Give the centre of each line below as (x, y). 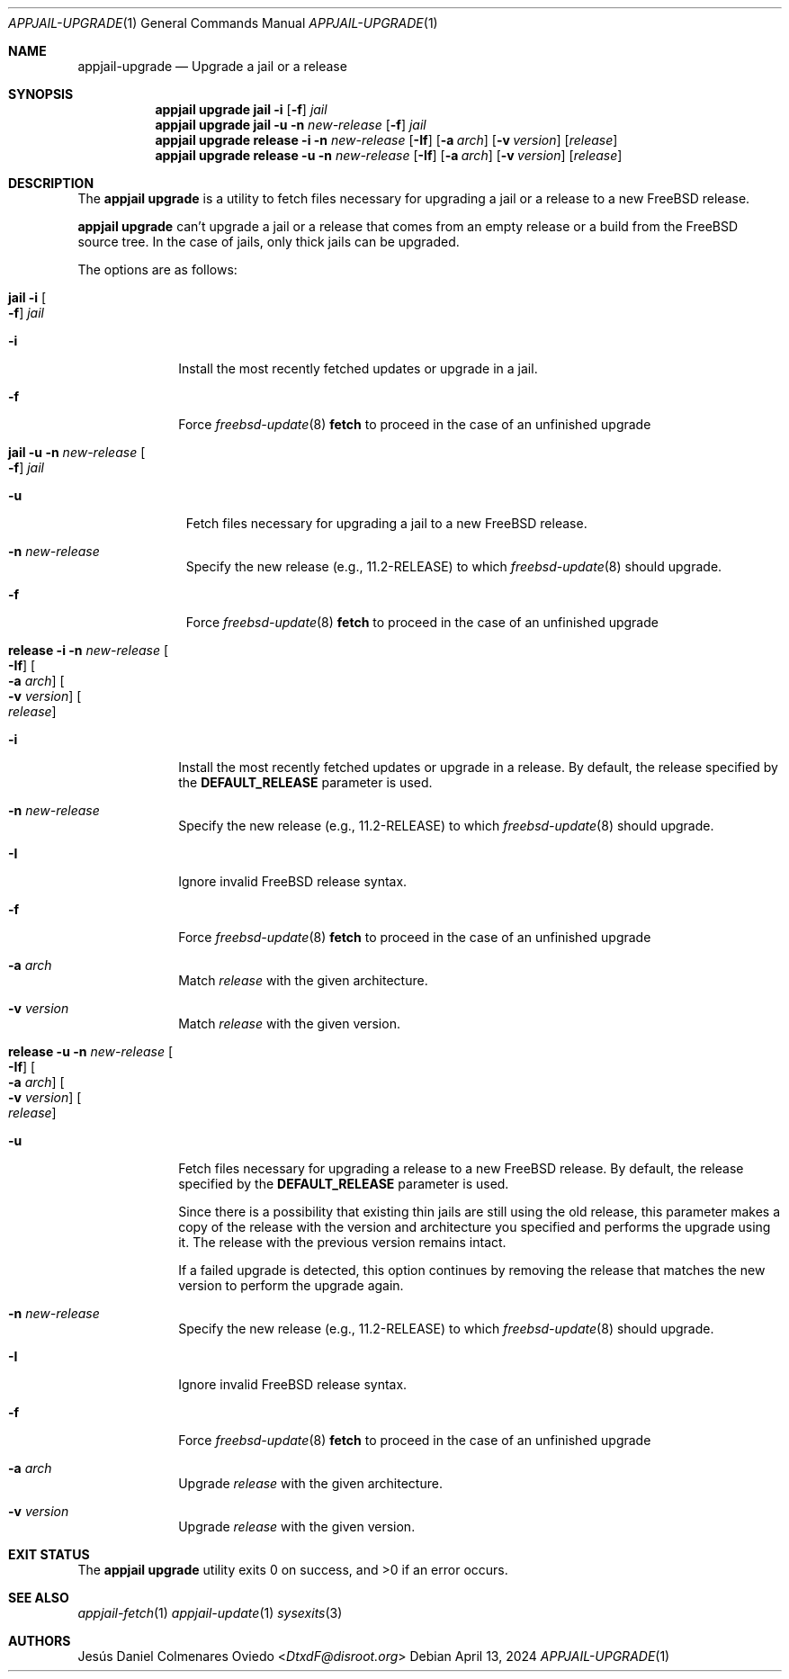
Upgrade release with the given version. (297, 1526)
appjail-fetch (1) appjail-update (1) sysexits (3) (210, 1613)
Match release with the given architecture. (303, 980)
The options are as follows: (157, 269)
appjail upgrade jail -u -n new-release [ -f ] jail (291, 125)
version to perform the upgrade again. (291, 1285)
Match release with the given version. (289, 1024)
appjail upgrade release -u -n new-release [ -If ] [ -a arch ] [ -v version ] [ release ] (389, 155)
